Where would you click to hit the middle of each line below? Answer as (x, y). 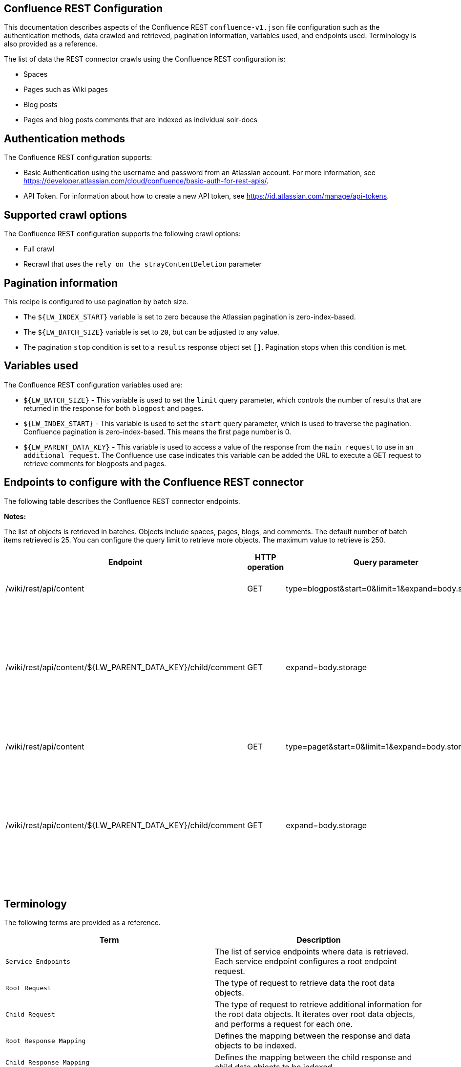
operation (266, 567)
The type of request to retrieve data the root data (305, 983)
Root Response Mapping (46, 1041)
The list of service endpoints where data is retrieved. (312, 952)
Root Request (28, 988)
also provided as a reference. (51, 44)
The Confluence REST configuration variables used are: (94, 385)
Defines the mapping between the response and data (313, 1036)
